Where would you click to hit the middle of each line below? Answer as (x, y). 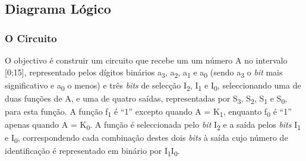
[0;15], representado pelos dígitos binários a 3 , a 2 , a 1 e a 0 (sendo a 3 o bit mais (144, 72)
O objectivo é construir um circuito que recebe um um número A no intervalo (146, 60)
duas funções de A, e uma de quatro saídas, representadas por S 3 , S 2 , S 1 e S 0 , (146, 99)
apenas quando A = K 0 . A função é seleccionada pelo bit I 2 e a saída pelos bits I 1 (153, 125)
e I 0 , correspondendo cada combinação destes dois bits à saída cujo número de (146, 138)
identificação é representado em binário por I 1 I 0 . (92, 151)
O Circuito (31, 38)
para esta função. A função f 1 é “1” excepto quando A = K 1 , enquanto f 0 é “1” (148, 112)
